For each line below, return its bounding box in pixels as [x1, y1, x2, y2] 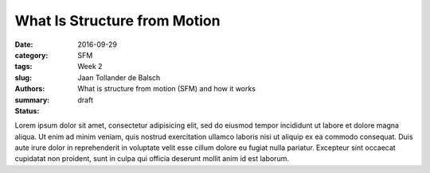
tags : [14, 62, 33, 71]
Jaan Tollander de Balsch [77, 72, 161, 83]
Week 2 [77, 62, 103, 71]
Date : [14, 40, 33, 49]
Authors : [14, 84, 45, 94]
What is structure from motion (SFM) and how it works [77, 84, 256, 94]
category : [14, 50, 49, 60]
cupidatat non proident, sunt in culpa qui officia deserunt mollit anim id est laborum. [14, 154, 290, 163]
